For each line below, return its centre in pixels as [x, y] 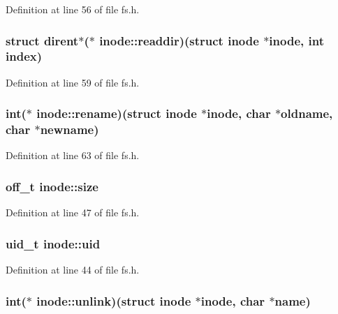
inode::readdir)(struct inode [179, 40]
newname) [69, 129]
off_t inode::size [52, 186]
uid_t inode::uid [53, 243]
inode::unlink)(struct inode [114, 300]
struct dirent [42, 40]
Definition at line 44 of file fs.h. [73, 270]
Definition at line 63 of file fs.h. [73, 155]
